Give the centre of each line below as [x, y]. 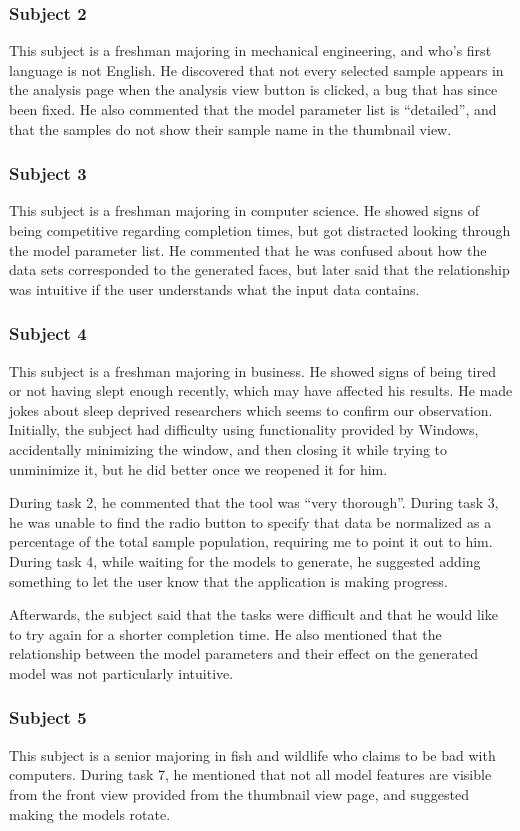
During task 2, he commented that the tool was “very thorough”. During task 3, [254, 502]
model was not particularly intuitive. [121, 672]
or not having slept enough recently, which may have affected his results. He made [261, 390]
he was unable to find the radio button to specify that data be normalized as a [250, 521]
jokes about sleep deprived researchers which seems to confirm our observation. [251, 409]
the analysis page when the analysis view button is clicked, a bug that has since [253, 89]
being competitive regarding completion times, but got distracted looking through [260, 230]
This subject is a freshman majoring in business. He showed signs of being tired [252, 370]
